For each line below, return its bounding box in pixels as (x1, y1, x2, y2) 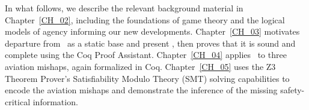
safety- (280, 84, 305, 96)
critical (5, 95, 31, 108)
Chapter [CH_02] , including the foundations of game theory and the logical (5, 13, 285, 26)
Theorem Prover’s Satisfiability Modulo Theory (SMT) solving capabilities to (5, 72, 290, 84)
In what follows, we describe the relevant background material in (5, 2, 243, 14)
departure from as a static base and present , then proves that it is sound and (5, 36, 296, 49)
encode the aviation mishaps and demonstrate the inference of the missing (5, 84, 278, 96)
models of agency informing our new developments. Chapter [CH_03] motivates (5, 25, 300, 38)
